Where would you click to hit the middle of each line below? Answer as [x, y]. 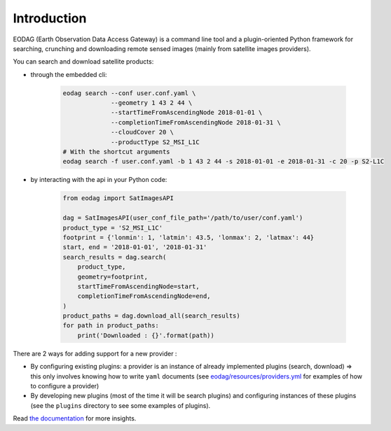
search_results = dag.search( [115, 257]
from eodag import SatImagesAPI [118, 198]
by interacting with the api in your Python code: [99, 180]
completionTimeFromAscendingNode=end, [144, 296]
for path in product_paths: [111, 326]
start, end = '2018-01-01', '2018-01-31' [135, 247]
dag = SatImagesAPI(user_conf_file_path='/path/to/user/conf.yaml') [183, 218]
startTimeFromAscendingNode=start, [138, 286]
